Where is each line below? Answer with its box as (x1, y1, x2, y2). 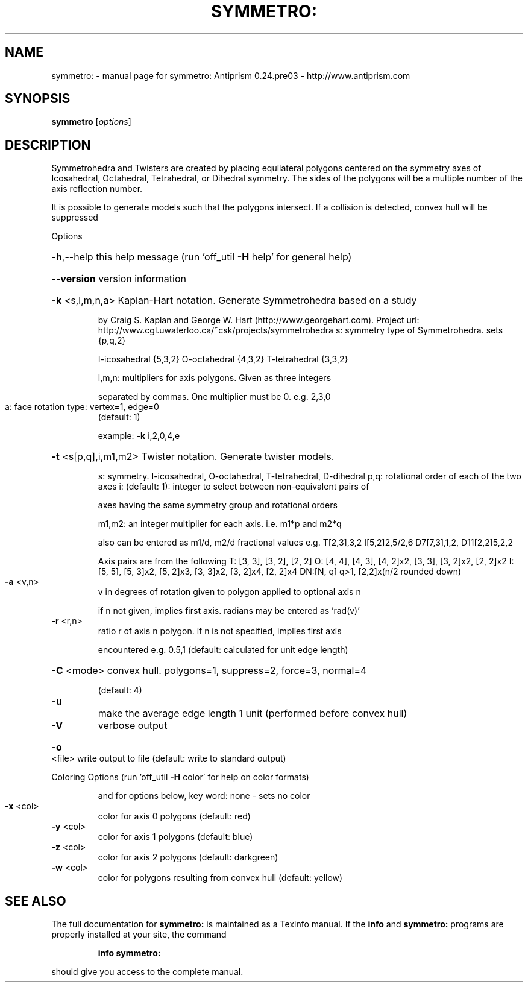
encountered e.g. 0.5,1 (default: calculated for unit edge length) (98, 645, 348, 655)
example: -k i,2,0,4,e (98, 430, 180, 441)
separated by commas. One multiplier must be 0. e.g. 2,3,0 (98, 391, 331, 402)
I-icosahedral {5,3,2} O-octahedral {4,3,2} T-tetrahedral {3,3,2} (98, 354, 348, 365)
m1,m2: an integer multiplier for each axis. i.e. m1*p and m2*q (98, 519, 342, 529)
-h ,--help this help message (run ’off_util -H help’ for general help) (51, 251, 352, 263)
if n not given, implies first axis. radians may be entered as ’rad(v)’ (98, 605, 360, 616)
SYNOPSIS (5, 91, 71, 107)
